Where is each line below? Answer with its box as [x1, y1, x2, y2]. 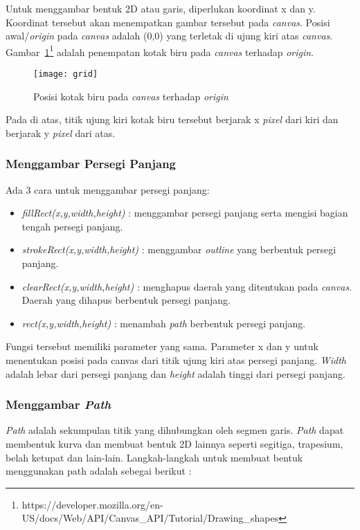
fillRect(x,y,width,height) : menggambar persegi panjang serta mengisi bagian [21, 205, 348, 220]
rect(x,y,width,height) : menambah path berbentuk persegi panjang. [21, 316, 306, 330]
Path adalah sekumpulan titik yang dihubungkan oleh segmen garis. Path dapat [6, 423, 344, 437]
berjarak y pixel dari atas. [6, 125, 116, 140]
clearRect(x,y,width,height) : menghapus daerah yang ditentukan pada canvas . [21, 279, 352, 293]
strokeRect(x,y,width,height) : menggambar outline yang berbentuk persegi [21, 242, 336, 257]
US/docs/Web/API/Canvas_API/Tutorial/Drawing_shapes [21, 511, 279, 525]
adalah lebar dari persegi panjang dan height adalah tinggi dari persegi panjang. [6, 366, 345, 381]
